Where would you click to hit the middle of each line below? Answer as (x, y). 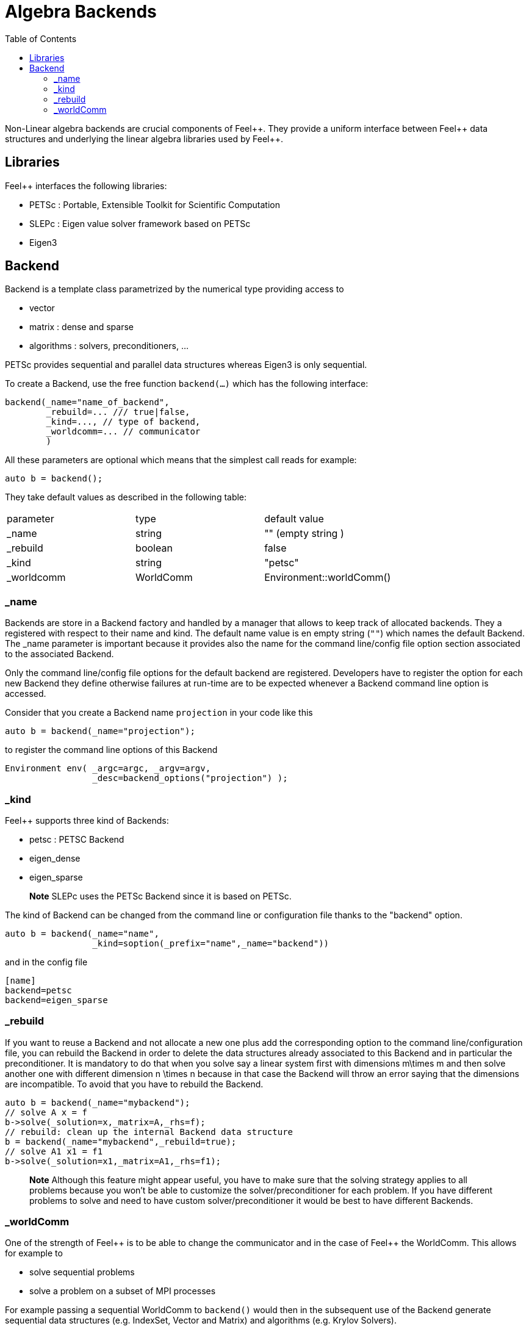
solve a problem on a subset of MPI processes (123, 1291)
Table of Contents (41, 38)
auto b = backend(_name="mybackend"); (98, 1102)
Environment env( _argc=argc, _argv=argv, (108, 769)
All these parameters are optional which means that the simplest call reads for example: (181, 460)
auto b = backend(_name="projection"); (100, 731)
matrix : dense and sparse (81, 327)
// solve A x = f (46, 1112)
